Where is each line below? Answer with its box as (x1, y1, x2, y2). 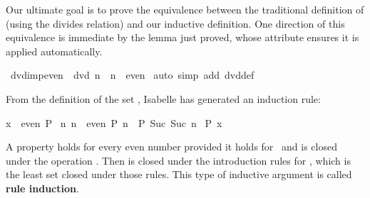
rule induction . (6, 180, 79, 195)
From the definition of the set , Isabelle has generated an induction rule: (6, 91, 321, 106)
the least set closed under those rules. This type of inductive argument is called (6, 167, 352, 182)
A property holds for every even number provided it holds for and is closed (6, 139, 337, 154)
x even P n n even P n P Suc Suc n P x (6, 115, 222, 130)
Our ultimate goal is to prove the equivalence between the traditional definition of (6, 2, 364, 16)
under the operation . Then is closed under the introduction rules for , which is (6, 153, 351, 167)
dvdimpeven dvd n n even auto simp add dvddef (10, 67, 255, 82)
